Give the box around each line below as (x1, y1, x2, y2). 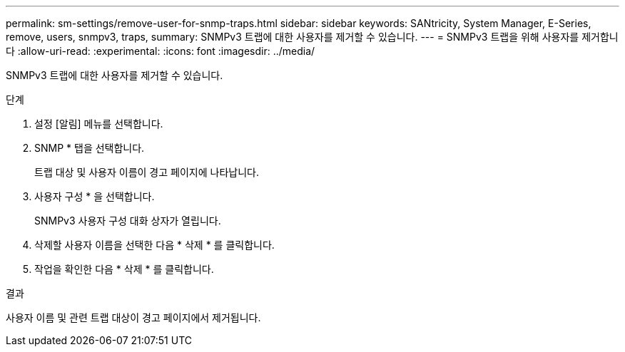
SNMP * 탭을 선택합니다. (34, 142, 145, 154)
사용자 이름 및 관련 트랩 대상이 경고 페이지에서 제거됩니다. (6, 311, 261, 323)
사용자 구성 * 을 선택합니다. (34, 190, 155, 202)
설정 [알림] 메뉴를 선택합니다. (34, 118, 163, 130)
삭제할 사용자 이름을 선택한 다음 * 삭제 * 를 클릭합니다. (34, 239, 275, 251)
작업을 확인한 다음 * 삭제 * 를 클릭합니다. (34, 263, 214, 275)
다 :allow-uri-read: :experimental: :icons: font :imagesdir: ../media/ (6, 45, 315, 57)
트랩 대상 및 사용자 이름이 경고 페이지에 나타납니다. (34, 166, 259, 178)
